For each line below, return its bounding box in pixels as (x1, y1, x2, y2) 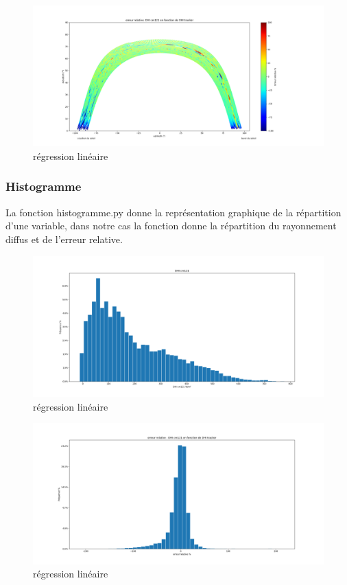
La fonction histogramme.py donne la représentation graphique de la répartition (5, 205, 342, 219)
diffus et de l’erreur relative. (5, 231, 123, 246)
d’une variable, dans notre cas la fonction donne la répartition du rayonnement (5, 218, 337, 233)
